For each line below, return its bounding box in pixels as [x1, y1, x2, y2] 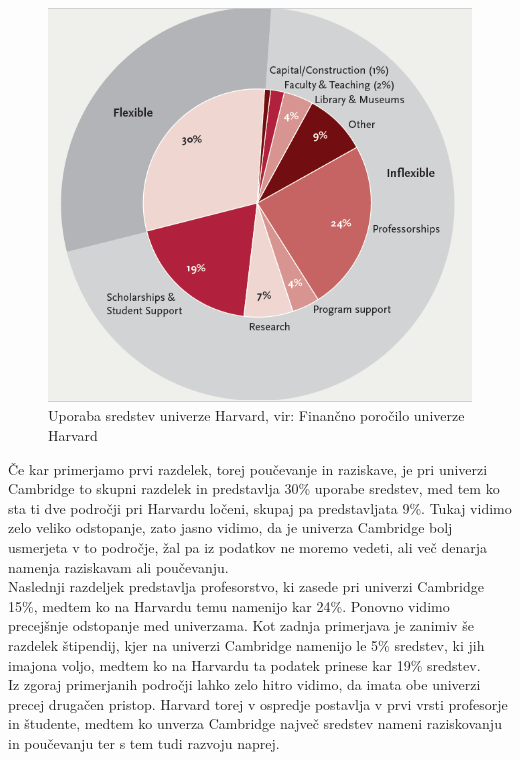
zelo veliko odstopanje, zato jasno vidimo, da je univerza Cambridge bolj [8, 517, 453, 538]
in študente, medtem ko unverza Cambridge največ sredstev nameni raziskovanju [8, 713, 502, 734]
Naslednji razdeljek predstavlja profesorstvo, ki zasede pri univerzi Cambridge [8, 576, 484, 597]
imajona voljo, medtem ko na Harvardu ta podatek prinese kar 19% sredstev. [8, 654, 481, 675]
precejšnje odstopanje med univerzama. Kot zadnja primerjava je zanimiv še [8, 615, 474, 636]
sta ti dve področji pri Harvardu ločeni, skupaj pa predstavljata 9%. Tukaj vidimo [8, 497, 512, 518]
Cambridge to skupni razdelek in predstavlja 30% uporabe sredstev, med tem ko [8, 478, 500, 499]
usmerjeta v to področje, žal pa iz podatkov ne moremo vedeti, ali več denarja [8, 537, 487, 557]
